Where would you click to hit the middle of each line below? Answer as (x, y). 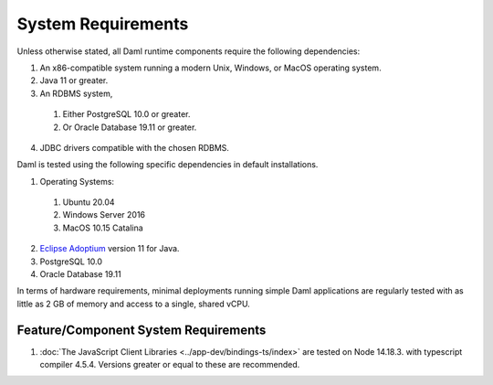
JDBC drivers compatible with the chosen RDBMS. (135, 147)
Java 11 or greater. (74, 80)
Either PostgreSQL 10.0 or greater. (126, 114)
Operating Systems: (77, 181)
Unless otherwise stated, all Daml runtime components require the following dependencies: (189, 51)
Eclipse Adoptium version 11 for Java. (110, 249)
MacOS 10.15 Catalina (103, 228)
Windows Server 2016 (104, 215)
